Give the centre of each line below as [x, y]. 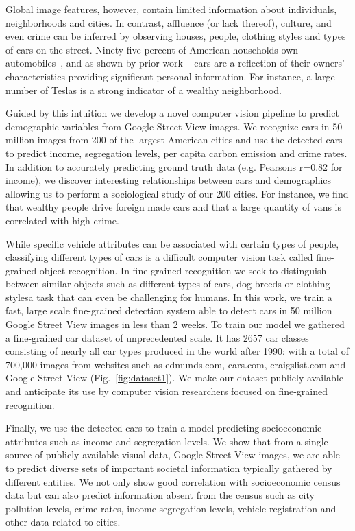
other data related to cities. [63, 522]
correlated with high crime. [62, 220]
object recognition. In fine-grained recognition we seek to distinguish [183, 270]
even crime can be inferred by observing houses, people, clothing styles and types [176, 36]
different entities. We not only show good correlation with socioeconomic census [173, 481]
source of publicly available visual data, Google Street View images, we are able [173, 455]
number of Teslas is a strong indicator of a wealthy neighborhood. [144, 90]
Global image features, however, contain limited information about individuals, [171, 9]
